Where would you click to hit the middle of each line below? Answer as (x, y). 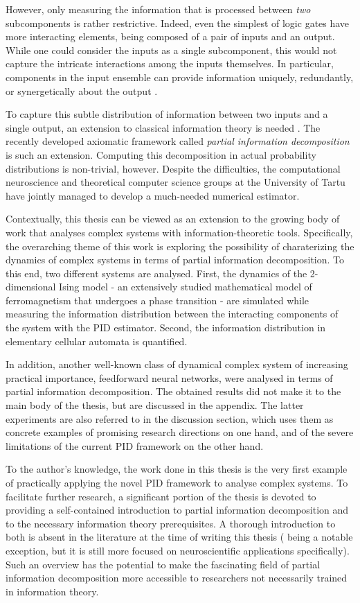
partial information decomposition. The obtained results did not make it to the (173, 391)
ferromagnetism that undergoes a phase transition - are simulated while (157, 300)
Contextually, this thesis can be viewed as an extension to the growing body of (173, 219)
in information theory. (52, 591)
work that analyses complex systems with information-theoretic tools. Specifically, (179, 232)
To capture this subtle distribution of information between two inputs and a (167, 114)
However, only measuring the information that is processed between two (158, 9)
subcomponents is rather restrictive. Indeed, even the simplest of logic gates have (178, 23)
